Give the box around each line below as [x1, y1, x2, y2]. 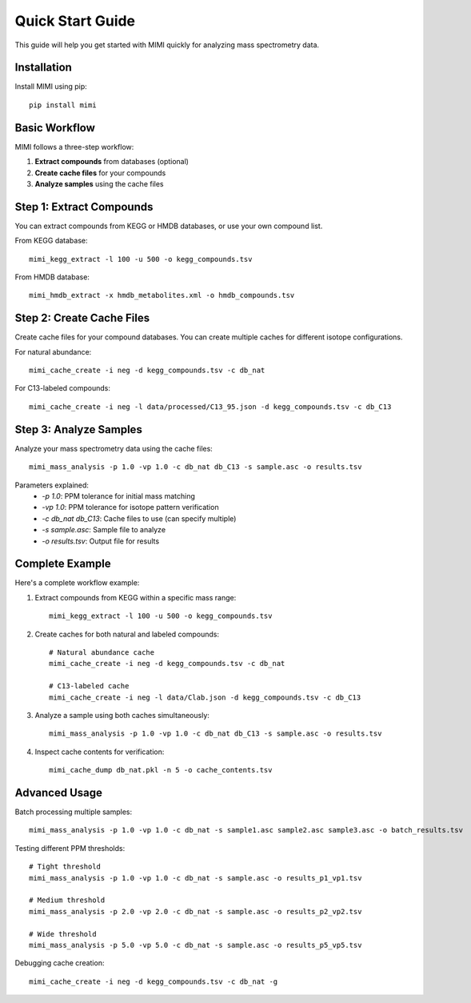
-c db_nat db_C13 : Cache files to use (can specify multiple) [42, 513, 237, 524]
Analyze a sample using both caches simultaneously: [34, 710, 210, 720]
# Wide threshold [29, 929, 97, 938]
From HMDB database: [14, 272, 90, 282]
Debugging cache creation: [14, 958, 105, 968]
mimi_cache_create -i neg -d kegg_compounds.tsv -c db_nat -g [29, 977, 278, 986]
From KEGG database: [14, 236, 88, 246]
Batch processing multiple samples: [14, 807, 133, 816]
